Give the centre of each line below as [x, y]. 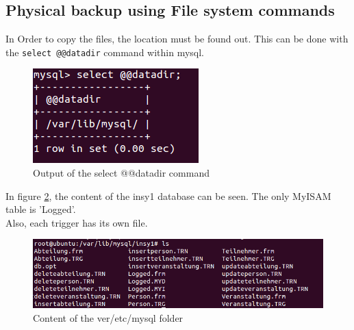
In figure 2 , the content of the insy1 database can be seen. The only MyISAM [168, 195]
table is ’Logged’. [41, 209]
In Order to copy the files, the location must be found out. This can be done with [177, 39]
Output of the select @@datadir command [121, 173]
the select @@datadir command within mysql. [105, 52]
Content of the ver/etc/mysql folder [108, 317]
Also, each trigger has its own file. [77, 222]
